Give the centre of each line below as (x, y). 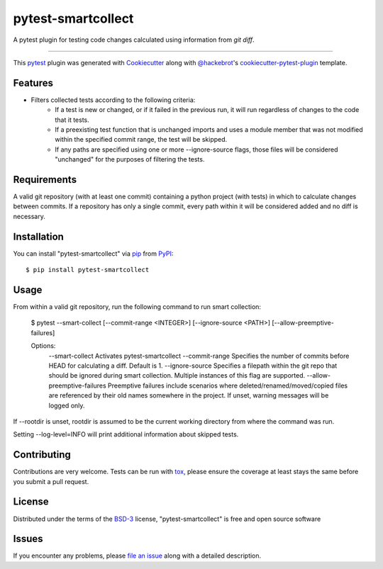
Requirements (45, 180)
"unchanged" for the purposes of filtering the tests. (130, 159)
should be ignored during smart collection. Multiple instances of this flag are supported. (177, 376)
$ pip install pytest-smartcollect (88, 270)
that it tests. (72, 120)
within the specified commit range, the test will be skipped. (141, 140)
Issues (28, 539)
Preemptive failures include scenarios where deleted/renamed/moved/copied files (227, 385)
